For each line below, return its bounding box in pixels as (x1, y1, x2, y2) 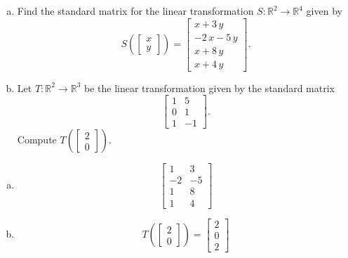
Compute (17, 132, 57, 147)
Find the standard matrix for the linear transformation (17, 4, 254, 18)
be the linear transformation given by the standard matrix (83, 80, 335, 95)
